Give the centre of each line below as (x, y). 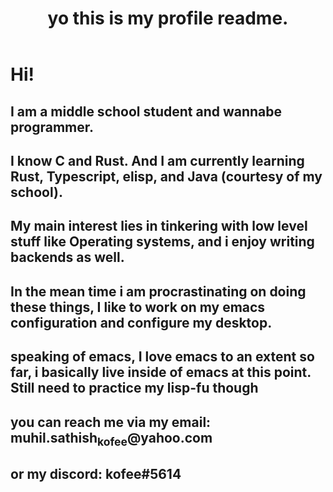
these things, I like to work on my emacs (138, 307)
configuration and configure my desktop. (141, 322)
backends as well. (67, 257)
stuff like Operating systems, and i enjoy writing (162, 242)
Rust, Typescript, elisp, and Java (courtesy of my (166, 176)
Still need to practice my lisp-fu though (134, 388)
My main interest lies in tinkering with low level (159, 226)
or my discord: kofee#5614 (96, 474)
